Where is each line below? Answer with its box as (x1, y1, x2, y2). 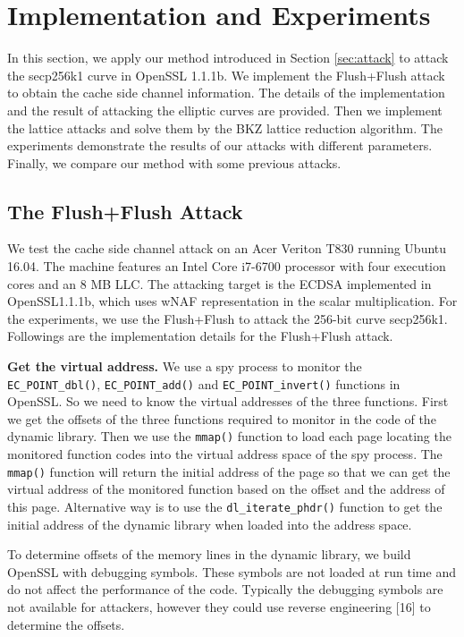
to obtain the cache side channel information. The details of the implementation (7, 83, 445, 102)
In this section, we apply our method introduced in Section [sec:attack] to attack (7, 48, 449, 67)
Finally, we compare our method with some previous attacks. (7, 153, 342, 172)
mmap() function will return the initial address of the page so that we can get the (7, 462, 451, 480)
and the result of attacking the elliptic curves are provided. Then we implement (7, 100, 443, 119)
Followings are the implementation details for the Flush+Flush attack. (7, 327, 393, 345)
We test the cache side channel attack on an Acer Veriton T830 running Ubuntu (7, 239, 447, 258)
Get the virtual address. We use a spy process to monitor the (7, 357, 362, 376)
